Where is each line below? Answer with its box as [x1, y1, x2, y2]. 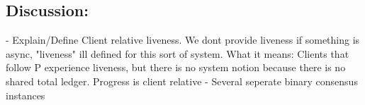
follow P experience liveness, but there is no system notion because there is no [6, 60, 346, 75]
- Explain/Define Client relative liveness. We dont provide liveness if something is [6, 32, 360, 47]
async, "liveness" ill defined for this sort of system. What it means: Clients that [6, 46, 349, 61]
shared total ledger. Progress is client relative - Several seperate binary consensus [6, 73, 358, 88]
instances [6, 87, 45, 102]
